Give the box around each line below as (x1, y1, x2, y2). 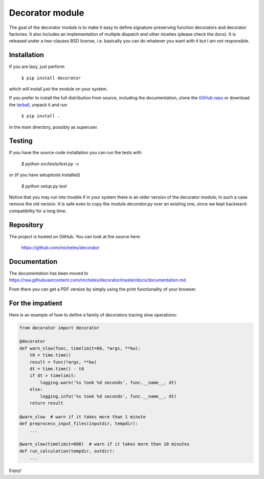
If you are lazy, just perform (9, 64, 65, 69)
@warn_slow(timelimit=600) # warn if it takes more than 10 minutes (19, 441, 190, 447)
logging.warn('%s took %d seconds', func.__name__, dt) (40, 380, 177, 385)
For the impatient (9, 299, 63, 307)
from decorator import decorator (19, 325, 100, 330)
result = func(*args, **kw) (29, 359, 97, 365)
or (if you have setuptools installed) (9, 172, 81, 178)
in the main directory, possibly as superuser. (9, 124, 99, 130)
